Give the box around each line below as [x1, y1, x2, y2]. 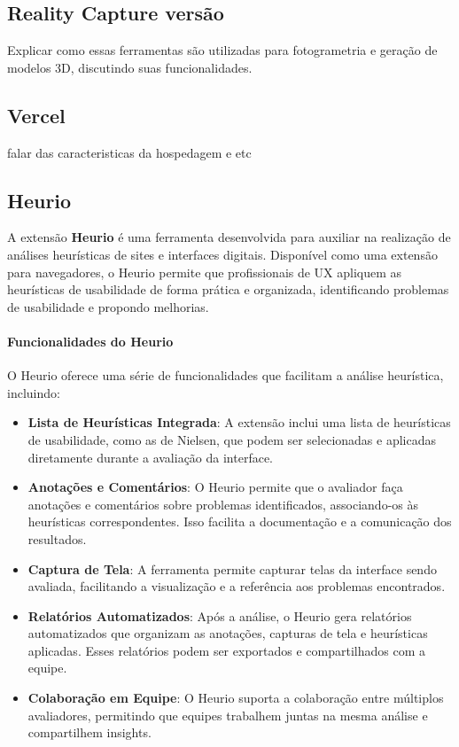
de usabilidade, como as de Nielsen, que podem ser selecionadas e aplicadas [27, 430, 436, 448]
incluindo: [7, 383, 60, 401]
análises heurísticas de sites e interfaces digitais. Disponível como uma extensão [7, 245, 438, 263]
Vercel [7, 101, 66, 128]
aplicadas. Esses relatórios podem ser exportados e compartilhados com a [27, 641, 425, 659]
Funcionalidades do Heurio [7, 331, 174, 350]
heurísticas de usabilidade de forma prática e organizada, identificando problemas [7, 280, 449, 299]
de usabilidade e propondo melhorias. [7, 297, 209, 315]
